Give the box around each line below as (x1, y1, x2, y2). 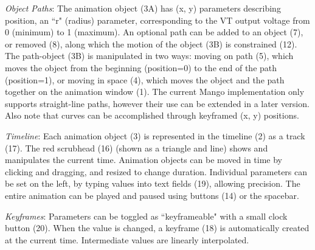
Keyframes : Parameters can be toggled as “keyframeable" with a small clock (5, 209, 288, 222)
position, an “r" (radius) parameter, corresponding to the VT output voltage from (5, 13, 310, 26)
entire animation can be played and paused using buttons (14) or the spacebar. (5, 189, 299, 201)
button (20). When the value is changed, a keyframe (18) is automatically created (5, 221, 310, 234)
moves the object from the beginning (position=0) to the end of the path (5, 61, 277, 74)
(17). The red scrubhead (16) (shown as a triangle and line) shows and (5, 141, 268, 154)
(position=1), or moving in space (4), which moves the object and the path (5, 73, 285, 86)
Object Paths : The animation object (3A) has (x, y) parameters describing (5, 2, 281, 14)
